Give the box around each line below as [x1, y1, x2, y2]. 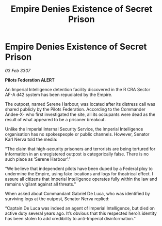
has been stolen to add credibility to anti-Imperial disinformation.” [5, 215, 136, 221]
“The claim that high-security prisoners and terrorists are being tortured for [5, 146, 156, 151]
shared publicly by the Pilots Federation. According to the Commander [5, 106, 146, 112]
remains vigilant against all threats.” [5, 181, 76, 187]
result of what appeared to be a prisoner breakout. [5, 116, 106, 122]
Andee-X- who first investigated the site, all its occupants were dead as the [5, 111, 156, 117]
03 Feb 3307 [5, 67, 31, 74]
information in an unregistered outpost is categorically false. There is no [5, 151, 149, 157]
